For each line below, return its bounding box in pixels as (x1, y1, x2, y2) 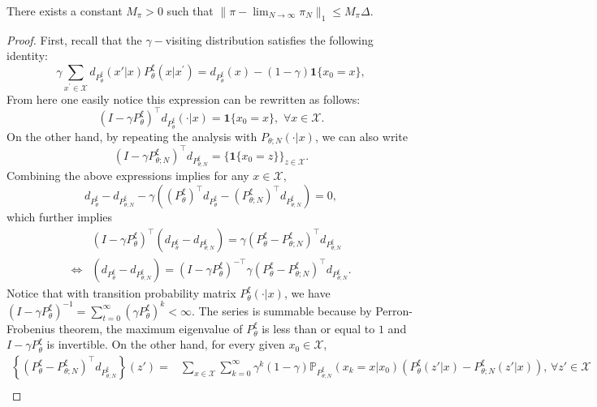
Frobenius (6, 319, 55, 336)
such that (167, 2, 214, 19)
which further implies (6, 208, 113, 225)
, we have (283, 284, 331, 301)
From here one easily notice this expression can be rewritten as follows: (6, 90, 361, 107)
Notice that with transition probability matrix (6, 284, 236, 301)
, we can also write (314, 127, 408, 144)
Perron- (375, 302, 413, 319)
